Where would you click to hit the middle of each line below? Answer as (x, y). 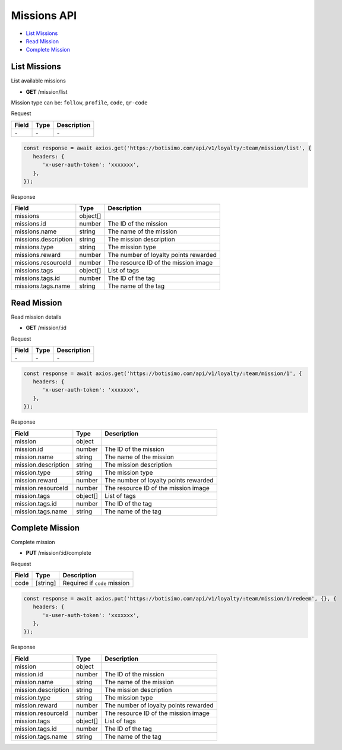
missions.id (31, 224)
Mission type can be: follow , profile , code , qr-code (79, 103)
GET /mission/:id (46, 328)
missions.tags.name (42, 286)
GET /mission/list (47, 91)
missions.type (34, 247)
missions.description (44, 239)
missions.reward (37, 255)
